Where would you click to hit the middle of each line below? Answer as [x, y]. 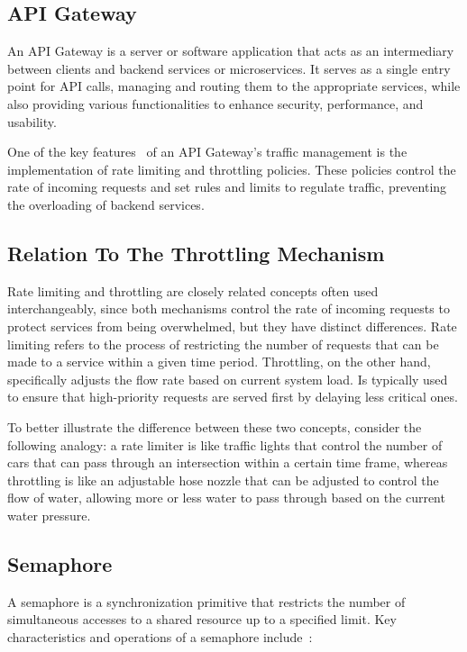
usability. [32, 121]
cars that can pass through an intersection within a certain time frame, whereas [228, 462]
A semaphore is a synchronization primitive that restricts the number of [206, 601]
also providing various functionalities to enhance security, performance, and [215, 103]
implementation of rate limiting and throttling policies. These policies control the [232, 169]
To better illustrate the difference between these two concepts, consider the [215, 426]
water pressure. [49, 515]
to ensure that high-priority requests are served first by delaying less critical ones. [233, 397]
